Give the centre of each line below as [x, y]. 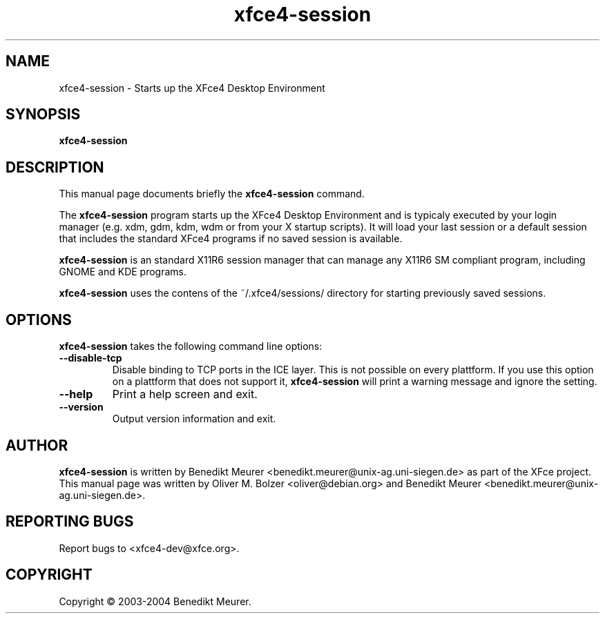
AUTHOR [37, 445]
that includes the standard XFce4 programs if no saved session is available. [231, 239]
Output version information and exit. [194, 419]
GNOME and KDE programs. [123, 272]
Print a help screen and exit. [185, 394]
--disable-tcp [90, 358]
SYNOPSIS [43, 115]
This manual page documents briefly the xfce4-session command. [212, 194]
